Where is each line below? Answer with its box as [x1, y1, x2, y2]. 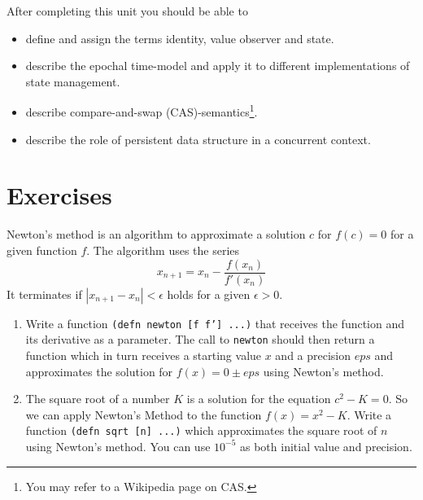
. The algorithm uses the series [86, 241, 240, 258]
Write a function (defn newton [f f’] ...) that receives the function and [25, 314, 405, 331]
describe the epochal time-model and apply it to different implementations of [25, 57, 410, 74]
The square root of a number [25, 390, 170, 407]
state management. [25, 72, 120, 90]
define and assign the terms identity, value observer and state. [25, 29, 334, 46]
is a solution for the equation [186, 390, 331, 407]
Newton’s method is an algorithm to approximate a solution [7, 226, 306, 243]
